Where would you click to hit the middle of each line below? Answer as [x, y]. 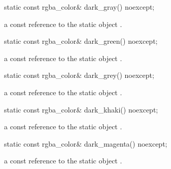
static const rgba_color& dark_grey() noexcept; [79, 75]
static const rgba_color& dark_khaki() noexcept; [81, 109]
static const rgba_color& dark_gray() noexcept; [79, 7]
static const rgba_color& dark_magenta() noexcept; [86, 143]
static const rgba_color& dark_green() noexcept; [81, 41]
